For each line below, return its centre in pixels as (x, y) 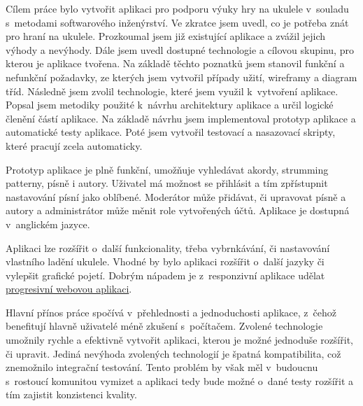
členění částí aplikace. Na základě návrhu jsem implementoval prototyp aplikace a (181, 118)
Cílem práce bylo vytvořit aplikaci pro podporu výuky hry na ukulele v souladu (177, 8)
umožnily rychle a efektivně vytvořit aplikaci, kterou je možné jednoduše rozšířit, (179, 340)
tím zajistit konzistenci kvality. (71, 394)
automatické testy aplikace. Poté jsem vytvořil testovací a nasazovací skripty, (171, 132)
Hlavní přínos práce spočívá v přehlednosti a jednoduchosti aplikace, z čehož (171, 312)
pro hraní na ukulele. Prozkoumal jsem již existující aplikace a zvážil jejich (166, 36)
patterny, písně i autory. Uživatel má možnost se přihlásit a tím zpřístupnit (167, 183)
